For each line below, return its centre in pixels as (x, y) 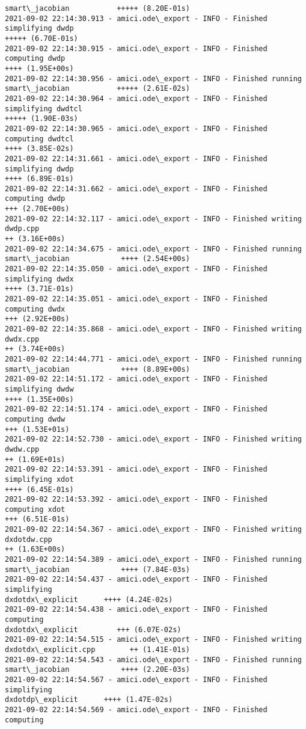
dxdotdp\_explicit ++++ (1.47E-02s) (89, 700)
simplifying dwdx (39, 279)
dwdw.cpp (22, 449)
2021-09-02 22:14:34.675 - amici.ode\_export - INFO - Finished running (153, 249)
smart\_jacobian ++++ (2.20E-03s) (97, 670)
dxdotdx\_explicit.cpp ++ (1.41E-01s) (97, 650)
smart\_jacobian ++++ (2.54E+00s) (97, 259)
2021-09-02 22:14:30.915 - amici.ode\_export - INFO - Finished (136, 48)
